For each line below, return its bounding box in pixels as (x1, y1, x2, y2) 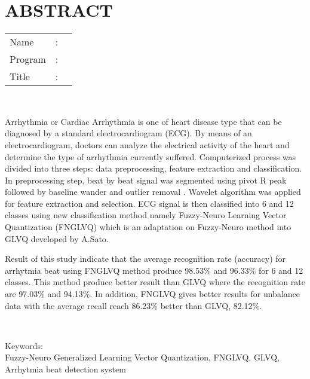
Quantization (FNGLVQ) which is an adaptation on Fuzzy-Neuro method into (5, 221, 291, 233)
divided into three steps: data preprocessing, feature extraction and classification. (5, 162, 302, 175)
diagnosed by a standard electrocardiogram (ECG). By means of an (5, 127, 252, 139)
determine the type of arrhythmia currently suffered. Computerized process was (5, 150, 296, 163)
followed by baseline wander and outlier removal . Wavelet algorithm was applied (5, 185, 301, 198)
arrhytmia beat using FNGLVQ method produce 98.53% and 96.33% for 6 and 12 (5, 264, 303, 276)
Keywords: (5, 339, 43, 352)
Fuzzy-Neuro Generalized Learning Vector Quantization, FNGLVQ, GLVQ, (5, 351, 280, 363)
